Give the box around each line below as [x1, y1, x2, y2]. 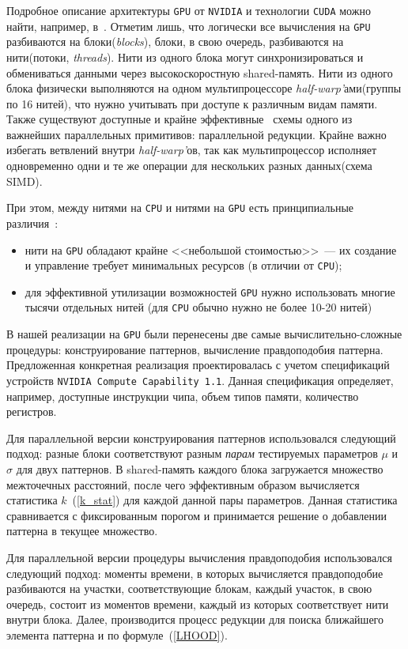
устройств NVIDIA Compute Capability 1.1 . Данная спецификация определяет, [6, 372, 394, 388]
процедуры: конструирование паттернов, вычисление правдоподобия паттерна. [6, 341, 383, 357]
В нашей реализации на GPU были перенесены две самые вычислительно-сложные [6, 326, 402, 342]
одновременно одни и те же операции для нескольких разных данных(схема [6, 157, 372, 174]
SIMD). [6, 172, 43, 189]
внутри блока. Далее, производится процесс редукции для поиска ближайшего [6, 611, 383, 628]
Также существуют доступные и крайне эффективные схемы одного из [6, 111, 353, 127]
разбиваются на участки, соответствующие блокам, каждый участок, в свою [6, 580, 372, 597]
